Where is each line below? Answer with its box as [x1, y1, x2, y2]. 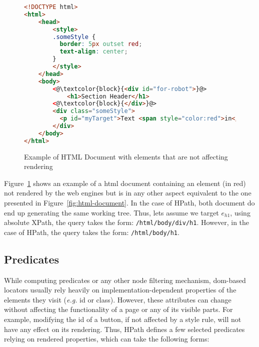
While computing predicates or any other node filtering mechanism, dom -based [4, 274, 246, 285]
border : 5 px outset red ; [59, 40, 142, 48]
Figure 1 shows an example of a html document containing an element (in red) [4, 177, 246, 188]
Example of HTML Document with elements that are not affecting [24, 151, 228, 161]
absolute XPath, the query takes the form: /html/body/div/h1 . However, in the [4, 217, 249, 227]
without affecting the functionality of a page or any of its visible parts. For [4, 304, 233, 314]
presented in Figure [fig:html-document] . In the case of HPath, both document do [4, 197, 255, 207]
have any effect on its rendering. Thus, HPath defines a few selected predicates [4, 323, 245, 334]
